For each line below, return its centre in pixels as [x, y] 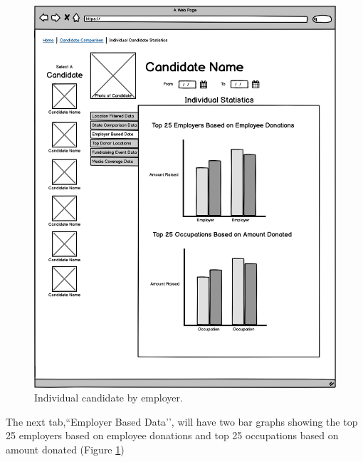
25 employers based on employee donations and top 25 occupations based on [172, 435]
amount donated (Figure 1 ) [65, 450]
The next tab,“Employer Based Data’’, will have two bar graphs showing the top [182, 421]
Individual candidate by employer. [109, 398]
